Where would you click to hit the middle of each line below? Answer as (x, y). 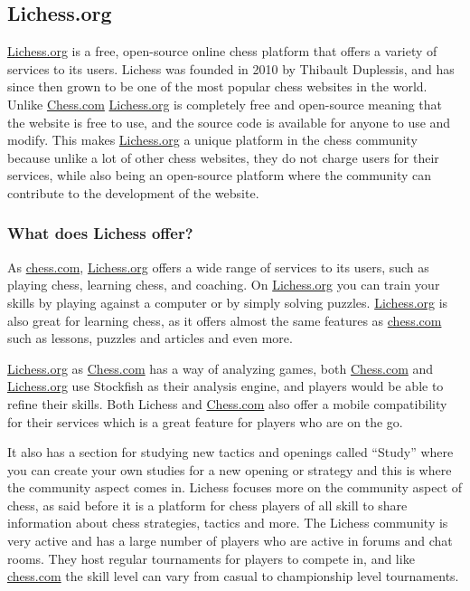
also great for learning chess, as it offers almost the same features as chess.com (225, 320)
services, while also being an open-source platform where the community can (220, 175)
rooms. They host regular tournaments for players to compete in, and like (211, 558)
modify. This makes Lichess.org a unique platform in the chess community (212, 140)
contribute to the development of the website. (133, 192)
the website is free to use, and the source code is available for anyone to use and (229, 122)
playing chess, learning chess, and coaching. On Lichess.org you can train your (224, 285)
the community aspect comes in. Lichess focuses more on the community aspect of (235, 487)
